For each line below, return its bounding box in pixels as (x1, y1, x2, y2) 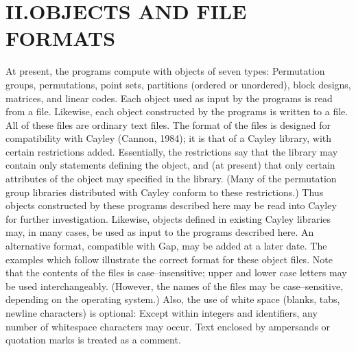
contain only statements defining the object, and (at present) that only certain (5, 158, 335, 172)
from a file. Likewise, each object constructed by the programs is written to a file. (5, 104, 348, 119)
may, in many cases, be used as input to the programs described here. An (5, 225, 314, 239)
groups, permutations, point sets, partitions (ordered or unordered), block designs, (5, 77, 351, 91)
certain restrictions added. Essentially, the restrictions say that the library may (5, 144, 338, 158)
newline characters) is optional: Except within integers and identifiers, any (5, 306, 318, 319)
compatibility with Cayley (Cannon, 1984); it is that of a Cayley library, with (5, 131, 332, 145)
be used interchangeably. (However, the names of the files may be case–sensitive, (5, 278, 344, 293)
